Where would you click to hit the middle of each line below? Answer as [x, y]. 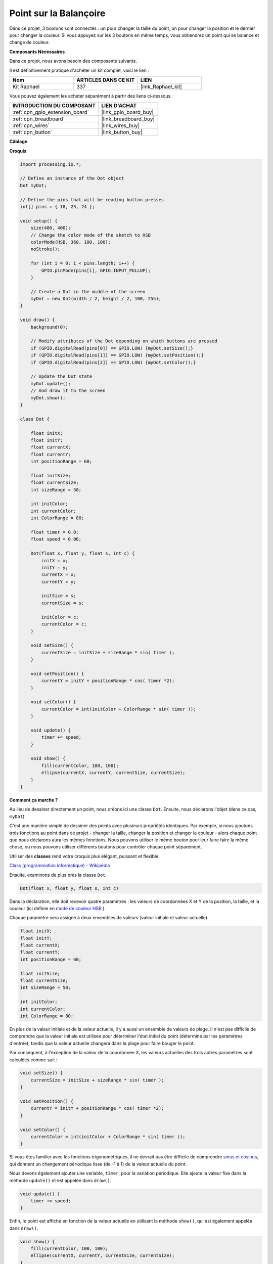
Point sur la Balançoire [57, 13]
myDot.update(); [51, 383]
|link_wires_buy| [121, 125]
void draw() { [37, 320]
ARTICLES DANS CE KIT [106, 80]
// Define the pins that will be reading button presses [92, 199]
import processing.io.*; [51, 164]
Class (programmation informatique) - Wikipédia [60, 866]
